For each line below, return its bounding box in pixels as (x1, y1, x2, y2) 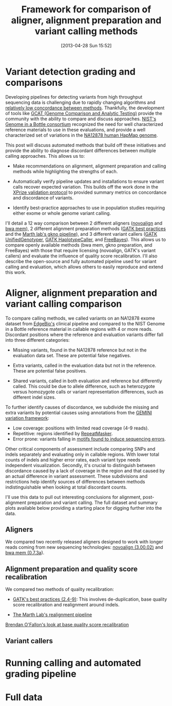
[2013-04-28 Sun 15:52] (61, 42, 112, 48)
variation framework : (5, 415, 50, 421)
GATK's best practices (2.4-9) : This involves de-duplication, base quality (12, 596, 167, 602)
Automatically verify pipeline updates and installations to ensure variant (12, 178, 164, 184)
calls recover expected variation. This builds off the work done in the (12, 183, 158, 190)
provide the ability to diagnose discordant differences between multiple (5, 147, 157, 154)
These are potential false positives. (12, 367, 87, 374)
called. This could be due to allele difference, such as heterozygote (12, 383, 155, 389)
